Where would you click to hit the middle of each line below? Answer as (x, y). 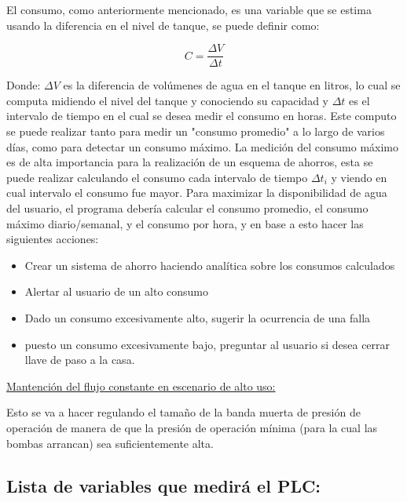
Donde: (24, 85)
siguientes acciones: (53, 239)
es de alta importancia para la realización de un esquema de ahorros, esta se (190, 162)
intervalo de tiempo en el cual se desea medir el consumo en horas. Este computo (202, 116)
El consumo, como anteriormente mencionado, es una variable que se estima (189, 9)
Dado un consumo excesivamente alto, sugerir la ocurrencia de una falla (198, 317)
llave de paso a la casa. (80, 360)
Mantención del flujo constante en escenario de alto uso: (141, 386)
